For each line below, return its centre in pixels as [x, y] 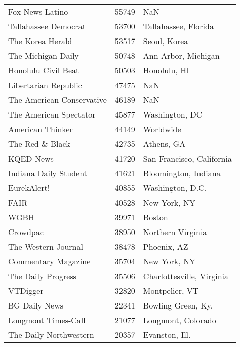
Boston [155, 217]
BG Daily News [36, 305]
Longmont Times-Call [47, 320]
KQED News [31, 158]
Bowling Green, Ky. [178, 305]
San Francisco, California [187, 158]
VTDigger [26, 291]
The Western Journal [46, 246]
